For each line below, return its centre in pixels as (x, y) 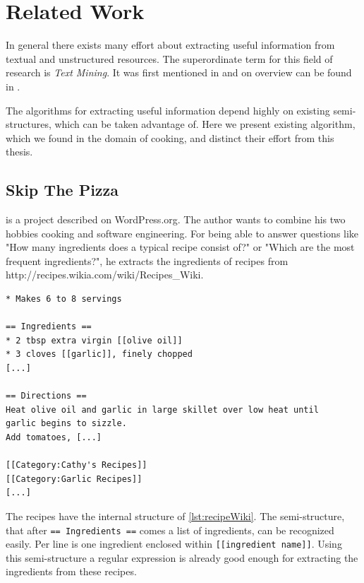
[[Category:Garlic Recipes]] (74, 479)
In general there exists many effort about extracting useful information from (170, 45)
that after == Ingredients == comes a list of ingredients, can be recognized (170, 530)
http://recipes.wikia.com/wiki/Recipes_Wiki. (105, 275)
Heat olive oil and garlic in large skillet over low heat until (162, 410)
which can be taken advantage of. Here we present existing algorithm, (205, 124)
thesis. (19, 152)
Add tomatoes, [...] (54, 437)
